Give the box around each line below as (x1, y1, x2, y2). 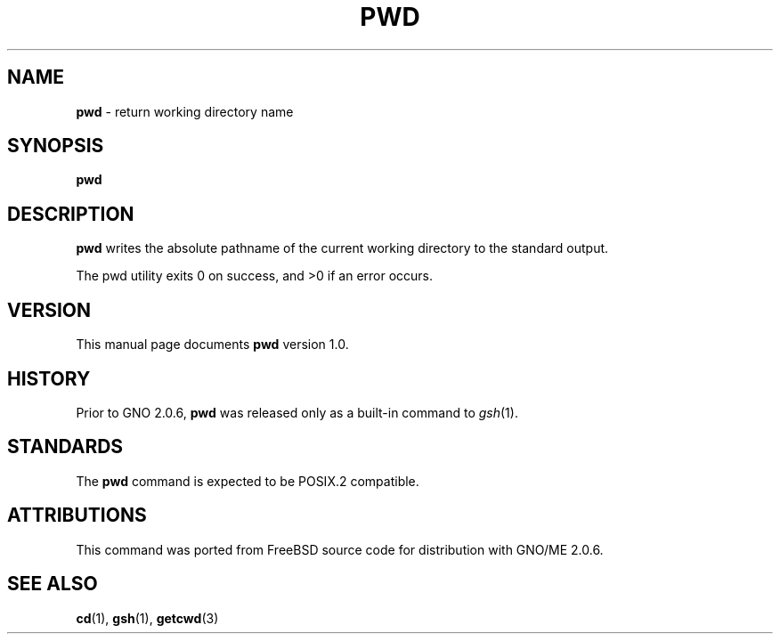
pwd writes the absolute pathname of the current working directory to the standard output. (76, 240, 609, 256)
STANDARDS (7, 435, 124, 458)
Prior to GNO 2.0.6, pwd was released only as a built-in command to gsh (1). (76, 404, 518, 420)
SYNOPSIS (7, 134, 104, 158)
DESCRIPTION (7, 202, 134, 225)
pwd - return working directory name (76, 103, 294, 119)
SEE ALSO (7, 572, 98, 596)
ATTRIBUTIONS (7, 504, 147, 527)
